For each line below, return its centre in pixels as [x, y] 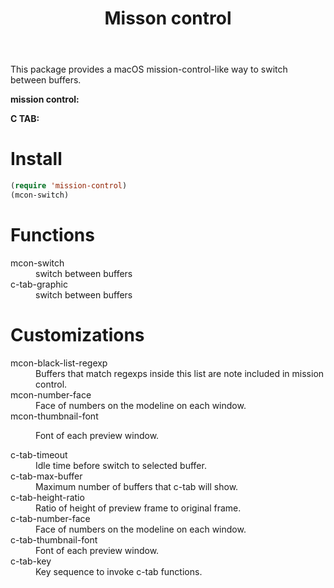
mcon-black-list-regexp [59, 363]
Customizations [77, 335]
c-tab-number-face [50, 518]
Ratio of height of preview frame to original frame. [138, 508]
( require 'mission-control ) [69, 186]
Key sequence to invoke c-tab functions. [119, 571]
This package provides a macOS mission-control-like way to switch [149, 69]
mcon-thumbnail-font [54, 416]
